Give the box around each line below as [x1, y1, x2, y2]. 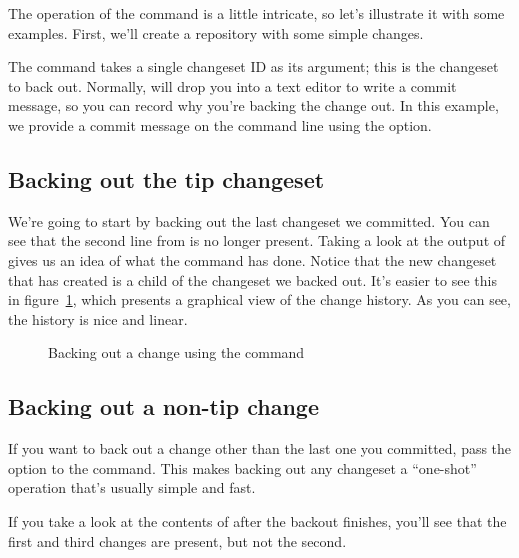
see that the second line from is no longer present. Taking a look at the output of [8, 230, 506, 251]
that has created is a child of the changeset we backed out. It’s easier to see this [8, 269, 497, 290]
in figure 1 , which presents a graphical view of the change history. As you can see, [8, 289, 511, 310]
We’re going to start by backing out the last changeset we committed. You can [8, 210, 490, 231]
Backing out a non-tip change [8, 391, 319, 422]
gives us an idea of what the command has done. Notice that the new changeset [8, 249, 497, 270]
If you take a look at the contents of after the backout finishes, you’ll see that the [8, 510, 507, 531]
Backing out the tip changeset [8, 163, 325, 194]
